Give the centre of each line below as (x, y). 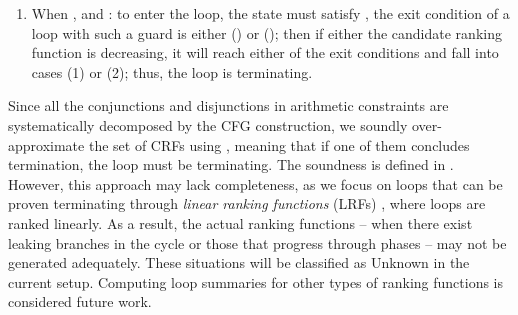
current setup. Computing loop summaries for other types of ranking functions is (256, 281)
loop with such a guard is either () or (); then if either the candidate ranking (266, 32)
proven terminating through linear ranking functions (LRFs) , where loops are (247, 203)
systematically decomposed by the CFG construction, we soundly (208, 124)
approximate (46, 144)
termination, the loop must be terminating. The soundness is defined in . (231, 164)
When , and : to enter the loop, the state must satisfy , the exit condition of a (270, 13)
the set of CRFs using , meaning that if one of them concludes (279, 144)
